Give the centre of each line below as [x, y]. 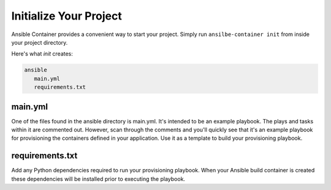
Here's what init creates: [42, 54]
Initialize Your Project [67, 16]
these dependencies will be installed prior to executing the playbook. [98, 179]
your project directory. [40, 42]
